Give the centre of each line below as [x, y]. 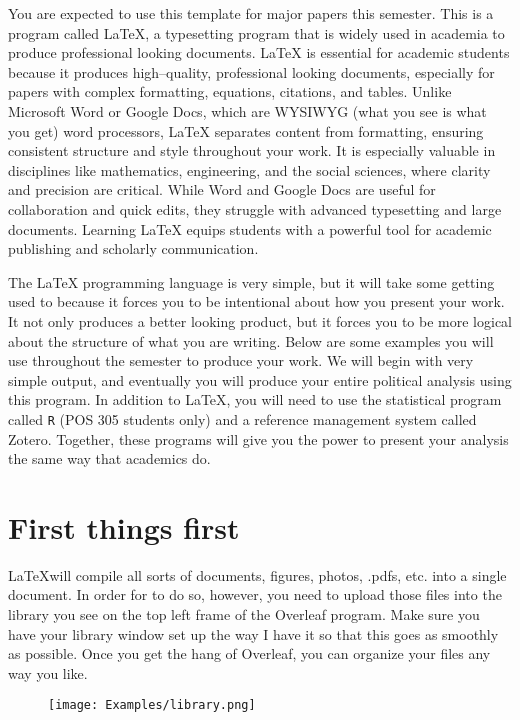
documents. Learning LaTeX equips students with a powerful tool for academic [250, 228]
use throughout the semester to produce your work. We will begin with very [241, 360]
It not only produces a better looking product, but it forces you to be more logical [260, 320]
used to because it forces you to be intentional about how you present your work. [256, 301]
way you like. [48, 672]
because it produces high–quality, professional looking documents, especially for [251, 71]
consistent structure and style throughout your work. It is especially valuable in [252, 150]
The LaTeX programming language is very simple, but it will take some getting [251, 281]
